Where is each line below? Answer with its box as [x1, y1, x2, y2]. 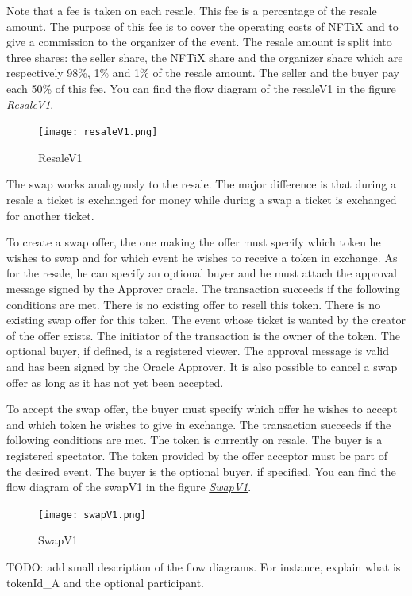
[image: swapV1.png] [38, 509, 147, 521]
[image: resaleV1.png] [38, 126, 158, 138]
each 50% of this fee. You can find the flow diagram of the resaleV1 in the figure [6, 79, 396, 96]
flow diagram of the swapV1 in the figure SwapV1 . [6, 478, 252, 495]
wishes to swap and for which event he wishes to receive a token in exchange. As [6, 249, 398, 265]
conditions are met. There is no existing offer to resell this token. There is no [6, 296, 381, 312]
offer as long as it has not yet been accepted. [6, 373, 224, 390]
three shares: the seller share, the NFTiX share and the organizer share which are [6, 48, 403, 65]
